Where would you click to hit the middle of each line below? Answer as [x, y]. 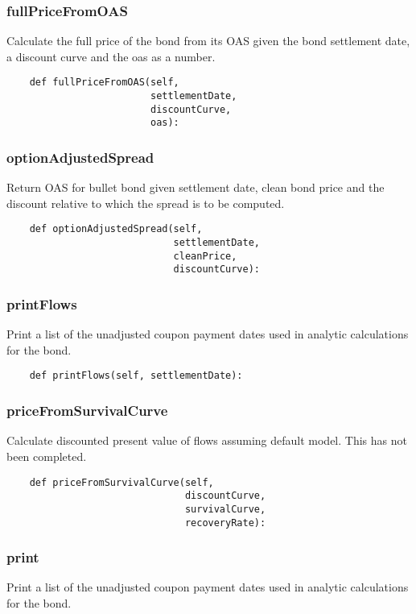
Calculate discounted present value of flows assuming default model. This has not [207, 440]
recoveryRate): [225, 523]
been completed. [47, 456]
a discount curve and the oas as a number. [111, 56]
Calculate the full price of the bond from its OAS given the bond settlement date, [208, 41]
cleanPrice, [205, 256]
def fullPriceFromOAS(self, [104, 83]
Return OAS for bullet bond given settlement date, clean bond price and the [196, 187]
